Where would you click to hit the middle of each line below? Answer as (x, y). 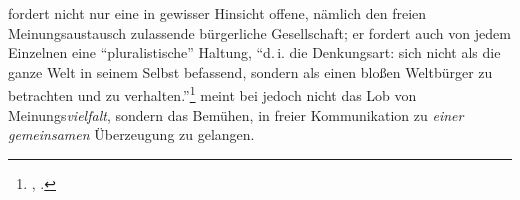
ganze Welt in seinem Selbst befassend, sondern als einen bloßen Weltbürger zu (250, 71)
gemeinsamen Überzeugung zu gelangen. (131, 134)
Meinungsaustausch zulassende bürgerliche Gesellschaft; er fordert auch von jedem (259, 32)
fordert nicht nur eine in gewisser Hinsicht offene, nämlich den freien (217, 13)
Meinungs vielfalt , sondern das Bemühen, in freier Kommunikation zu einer (236, 114)
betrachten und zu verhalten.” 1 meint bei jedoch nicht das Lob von (212, 94)
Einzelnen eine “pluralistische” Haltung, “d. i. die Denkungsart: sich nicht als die (254, 52)
